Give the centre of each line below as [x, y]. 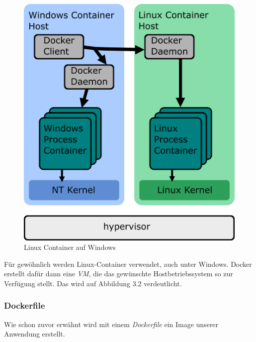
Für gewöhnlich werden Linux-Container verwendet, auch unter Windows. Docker [128, 264]
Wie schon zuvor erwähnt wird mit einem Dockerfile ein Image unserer [111, 324]
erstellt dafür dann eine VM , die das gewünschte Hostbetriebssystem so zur [119, 274]
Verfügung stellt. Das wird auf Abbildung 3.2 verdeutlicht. [93, 283]
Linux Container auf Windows [70, 247]
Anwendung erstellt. [35, 334]
